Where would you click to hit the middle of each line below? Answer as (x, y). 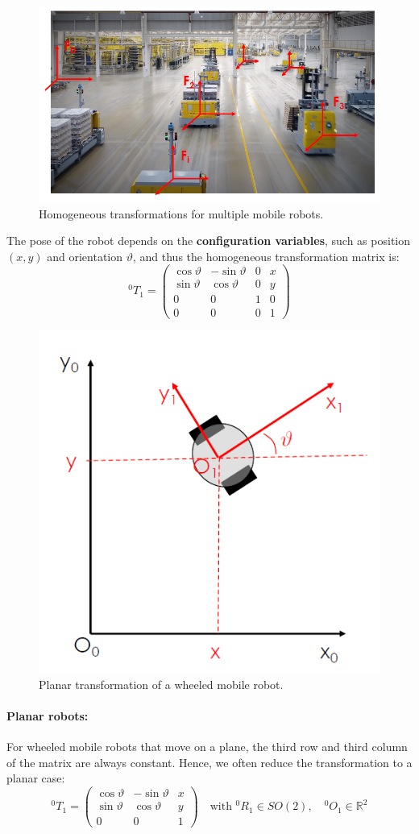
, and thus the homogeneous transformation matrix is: (266, 256)
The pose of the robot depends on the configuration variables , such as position (209, 241)
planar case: (36, 778)
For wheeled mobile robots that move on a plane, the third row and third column (207, 747)
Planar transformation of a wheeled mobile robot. (161, 684)
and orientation (85, 256)
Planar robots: (48, 716)
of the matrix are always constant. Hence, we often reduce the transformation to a (209, 762)
